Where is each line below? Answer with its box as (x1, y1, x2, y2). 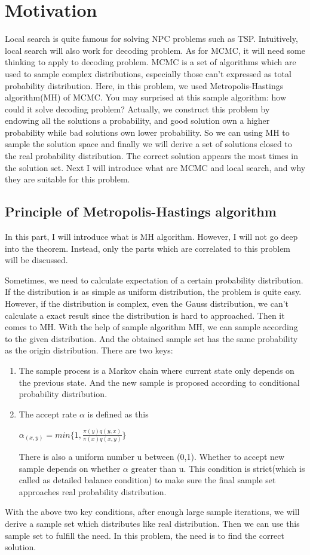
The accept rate (19, 407, 77, 420)
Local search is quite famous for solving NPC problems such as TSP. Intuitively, (5, 32, 298, 45)
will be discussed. (5, 254, 68, 266)
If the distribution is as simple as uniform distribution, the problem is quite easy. (5, 285, 302, 298)
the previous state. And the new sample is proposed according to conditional (19, 376, 300, 388)
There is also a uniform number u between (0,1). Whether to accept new (19, 450, 285, 462)
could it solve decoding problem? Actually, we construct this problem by (5, 102, 270, 115)
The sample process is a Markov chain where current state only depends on (19, 364, 294, 376)
